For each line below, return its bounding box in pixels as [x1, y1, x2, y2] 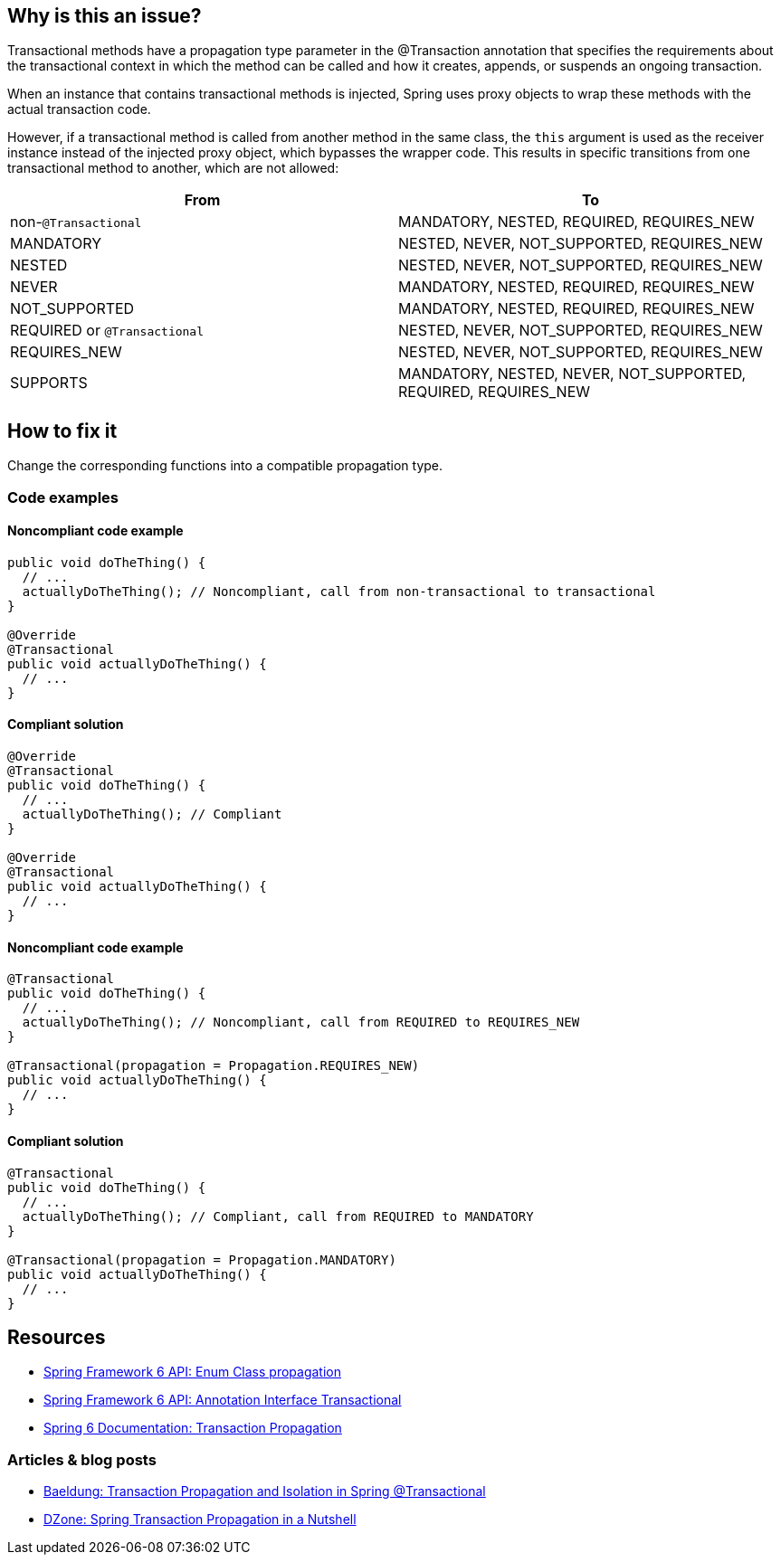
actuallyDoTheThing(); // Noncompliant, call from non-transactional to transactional [22, 583, 656, 599]
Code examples [7, 488, 119, 506]
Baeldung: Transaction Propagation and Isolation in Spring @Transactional [43, 1483, 486, 1500]
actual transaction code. [7, 101, 151, 118]
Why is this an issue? [7, 5, 202, 27]
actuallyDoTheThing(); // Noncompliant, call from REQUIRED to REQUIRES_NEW [22, 1015, 580, 1030]
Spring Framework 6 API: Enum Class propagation [43, 1364, 341, 1380]
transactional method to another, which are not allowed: [7, 160, 339, 176]
